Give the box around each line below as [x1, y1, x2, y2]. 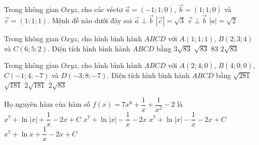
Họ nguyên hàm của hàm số [4, 99, 90, 109]
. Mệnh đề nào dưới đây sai [47, 15, 132, 26]
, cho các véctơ [77, 4, 123, 15]
